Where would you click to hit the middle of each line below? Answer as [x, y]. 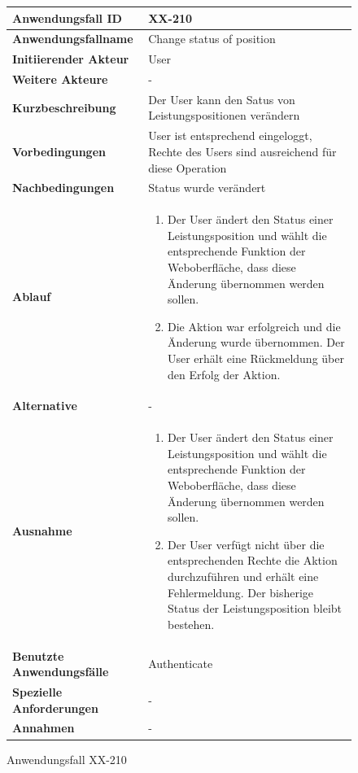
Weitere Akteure [60, 79]
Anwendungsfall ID [67, 17]
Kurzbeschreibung [64, 107]
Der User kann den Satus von [222, 99]
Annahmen [44, 728]
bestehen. [191, 624]
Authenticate [181, 664]
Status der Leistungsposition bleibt [255, 608]
